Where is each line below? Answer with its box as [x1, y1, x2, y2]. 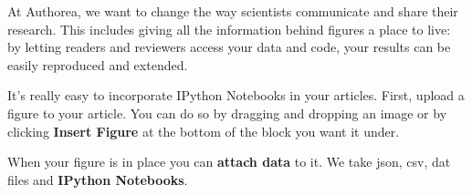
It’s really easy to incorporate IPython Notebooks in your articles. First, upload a [7, 86, 465, 105]
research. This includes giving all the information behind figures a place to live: [7, 19, 451, 38]
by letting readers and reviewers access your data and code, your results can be [7, 37, 451, 56]
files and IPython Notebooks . [7, 169, 188, 189]
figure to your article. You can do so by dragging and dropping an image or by [7, 103, 447, 122]
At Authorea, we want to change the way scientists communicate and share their [7, 2, 458, 20]
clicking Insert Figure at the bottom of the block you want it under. [7, 121, 400, 140]
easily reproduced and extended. [7, 55, 188, 74]
